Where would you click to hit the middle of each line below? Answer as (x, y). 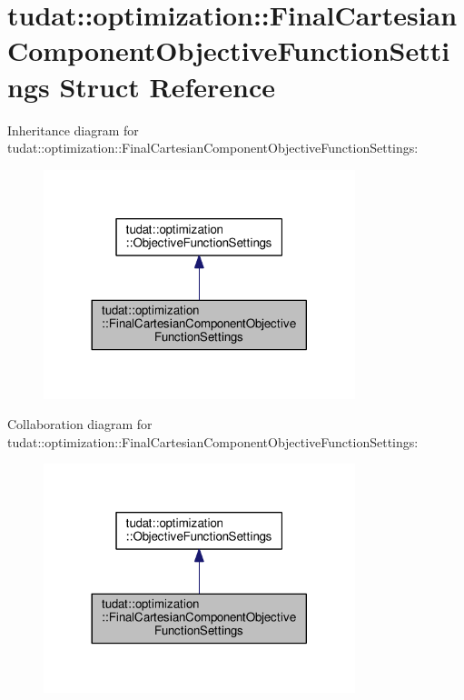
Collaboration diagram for (80, 424)
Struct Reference (168, 86)
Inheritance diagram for (73, 130)
